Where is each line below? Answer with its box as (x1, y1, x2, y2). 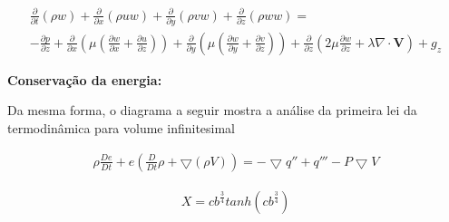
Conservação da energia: (7, 70, 162, 89)
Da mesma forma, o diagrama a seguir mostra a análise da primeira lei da (7, 101, 417, 120)
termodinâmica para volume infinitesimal (7, 119, 236, 138)
